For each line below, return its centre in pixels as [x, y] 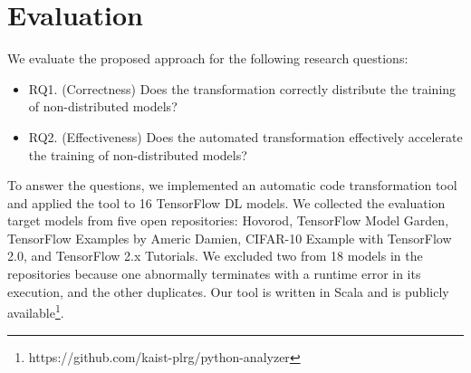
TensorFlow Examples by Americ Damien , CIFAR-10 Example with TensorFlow [230, 238]
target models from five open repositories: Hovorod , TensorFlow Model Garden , [228, 220]
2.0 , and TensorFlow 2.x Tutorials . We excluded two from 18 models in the [215, 256]
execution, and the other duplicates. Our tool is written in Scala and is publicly [228, 291]
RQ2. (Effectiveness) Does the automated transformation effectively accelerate [245, 136]
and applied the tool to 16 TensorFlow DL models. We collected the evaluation [226, 202]
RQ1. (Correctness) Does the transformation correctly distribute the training [242, 88]
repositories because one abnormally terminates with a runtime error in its [214, 274]
